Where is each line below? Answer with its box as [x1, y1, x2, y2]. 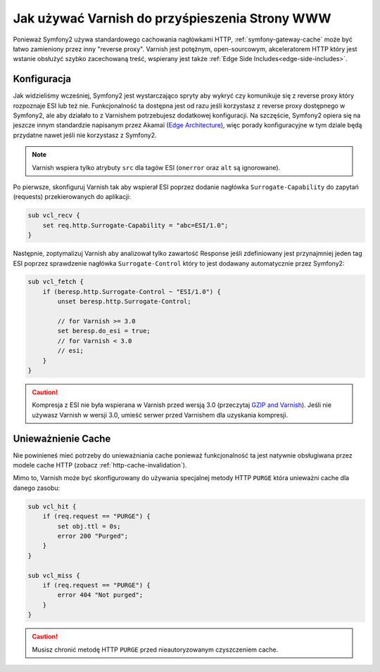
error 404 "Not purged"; [57, 591, 144, 599]
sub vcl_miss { [27, 571, 80, 579]
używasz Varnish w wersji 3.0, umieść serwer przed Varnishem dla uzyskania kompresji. [32, 411, 289, 419]
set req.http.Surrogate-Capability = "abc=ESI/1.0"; [42, 221, 229, 229]
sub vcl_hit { [27, 503, 77, 510]
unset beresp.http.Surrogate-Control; [57, 297, 191, 306]
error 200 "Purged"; [57, 532, 129, 540]
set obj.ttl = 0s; [57, 522, 121, 530]
